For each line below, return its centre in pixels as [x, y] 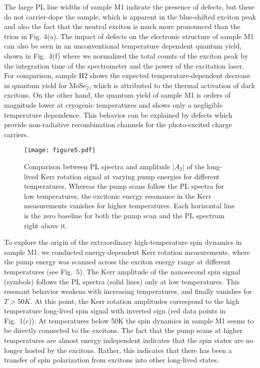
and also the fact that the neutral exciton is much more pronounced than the [122, 26]
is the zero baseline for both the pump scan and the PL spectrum [124, 215]
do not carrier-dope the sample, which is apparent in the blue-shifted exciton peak [130, 16]
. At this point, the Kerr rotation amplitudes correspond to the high [135, 301]
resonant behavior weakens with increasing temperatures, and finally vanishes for [128, 291]
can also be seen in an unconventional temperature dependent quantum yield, [123, 46]
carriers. [16, 134]
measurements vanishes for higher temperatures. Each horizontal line [129, 206]
